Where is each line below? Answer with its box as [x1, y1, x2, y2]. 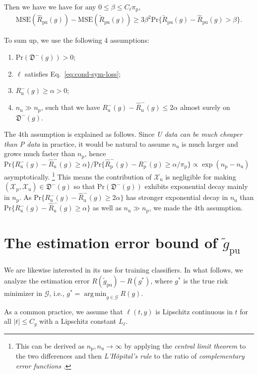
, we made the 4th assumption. [149, 202, 243, 213]
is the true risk [183, 275, 228, 285]
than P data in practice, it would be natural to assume [4, 138, 170, 149]
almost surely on [180, 102, 230, 112]
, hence [84, 148, 106, 159]
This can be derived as [15, 340, 85, 351]
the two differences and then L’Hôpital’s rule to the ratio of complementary [15, 351, 245, 361]
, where [150, 275, 173, 285]
